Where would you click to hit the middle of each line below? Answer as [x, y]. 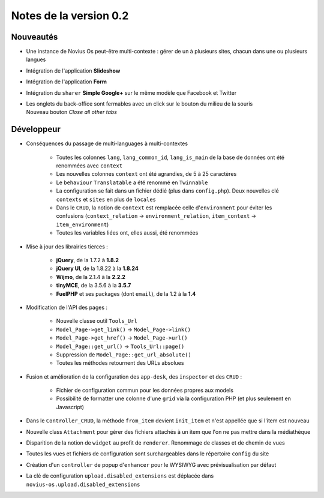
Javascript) [70, 407]
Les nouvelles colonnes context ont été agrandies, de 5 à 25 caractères [146, 174]
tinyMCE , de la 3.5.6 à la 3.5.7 [94, 286]
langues [36, 59]
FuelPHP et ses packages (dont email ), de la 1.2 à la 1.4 [126, 293]
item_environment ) [82, 224]
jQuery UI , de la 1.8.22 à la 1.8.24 [97, 268]
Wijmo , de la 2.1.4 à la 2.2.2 [91, 277]
